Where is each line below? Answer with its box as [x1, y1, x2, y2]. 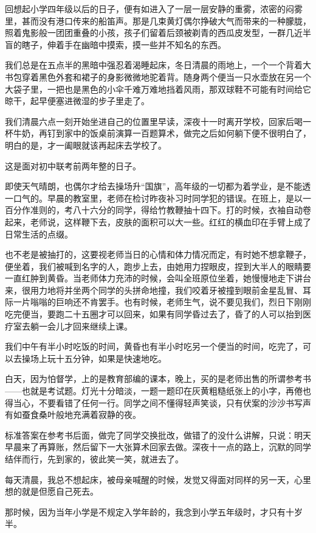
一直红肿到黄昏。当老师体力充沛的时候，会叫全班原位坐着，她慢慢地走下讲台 [5, 272, 311, 284]
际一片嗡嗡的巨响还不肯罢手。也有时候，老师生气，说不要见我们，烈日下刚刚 [5, 295, 311, 308]
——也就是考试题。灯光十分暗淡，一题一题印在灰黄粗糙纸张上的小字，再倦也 [5, 384, 311, 397]
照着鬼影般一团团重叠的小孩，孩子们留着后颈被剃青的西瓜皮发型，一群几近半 [5, 26, 311, 39]
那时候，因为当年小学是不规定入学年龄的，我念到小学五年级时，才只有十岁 [5, 505, 303, 518]
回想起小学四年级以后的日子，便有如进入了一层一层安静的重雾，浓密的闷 [5, 2, 294, 15]
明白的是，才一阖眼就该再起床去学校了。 [5, 138, 167, 151]
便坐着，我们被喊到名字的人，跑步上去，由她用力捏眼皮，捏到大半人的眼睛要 [5, 259, 311, 272]
